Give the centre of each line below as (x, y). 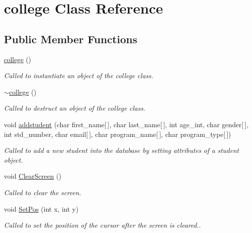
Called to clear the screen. (43, 192)
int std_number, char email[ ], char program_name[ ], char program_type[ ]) (117, 134)
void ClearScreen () (33, 176)
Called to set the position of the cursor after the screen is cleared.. (102, 225)
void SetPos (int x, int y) (41, 208)
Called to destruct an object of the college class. (75, 108)
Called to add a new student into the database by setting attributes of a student (122, 150)
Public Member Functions (71, 39)
